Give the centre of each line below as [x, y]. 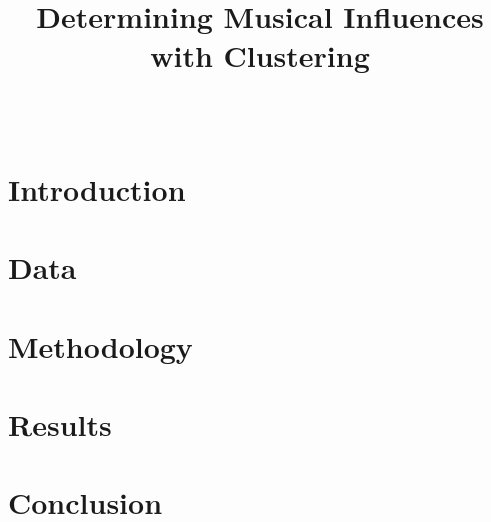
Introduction [97, 188]
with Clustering [260, 55]
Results [60, 424]
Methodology [100, 345]
